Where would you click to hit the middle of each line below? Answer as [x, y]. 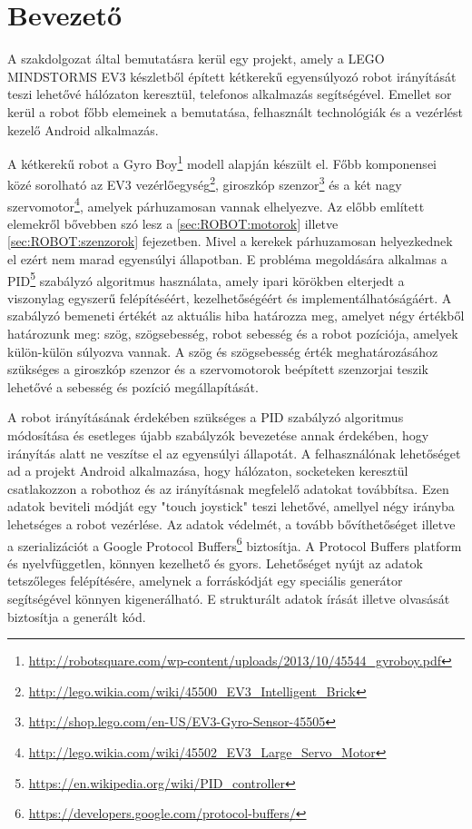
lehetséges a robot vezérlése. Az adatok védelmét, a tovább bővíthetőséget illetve [231, 524]
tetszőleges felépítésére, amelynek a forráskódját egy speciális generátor [205, 581]
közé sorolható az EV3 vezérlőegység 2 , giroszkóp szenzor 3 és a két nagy [205, 183]
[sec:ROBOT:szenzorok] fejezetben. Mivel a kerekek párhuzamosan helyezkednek [230, 241]
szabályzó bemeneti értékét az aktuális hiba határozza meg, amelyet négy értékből [236, 316]
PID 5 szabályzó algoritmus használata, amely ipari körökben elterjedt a [206, 279]
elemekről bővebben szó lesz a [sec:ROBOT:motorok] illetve [173, 223]
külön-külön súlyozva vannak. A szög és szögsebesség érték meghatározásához [223, 351]
